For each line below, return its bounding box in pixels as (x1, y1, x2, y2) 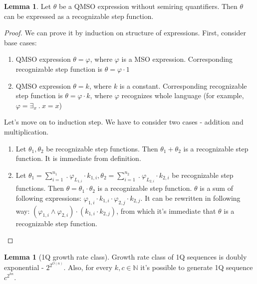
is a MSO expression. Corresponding (121, 54, 233, 64)
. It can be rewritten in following (140, 192, 241, 203)
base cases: (4, 37, 37, 47)
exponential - (4, 262, 44, 273)
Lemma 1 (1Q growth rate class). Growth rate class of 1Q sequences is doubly (4, 251, 247, 262)
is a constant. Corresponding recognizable (119, 80, 247, 91)
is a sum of (200, 183, 233, 193)
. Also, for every (63, 262, 113, 273)
